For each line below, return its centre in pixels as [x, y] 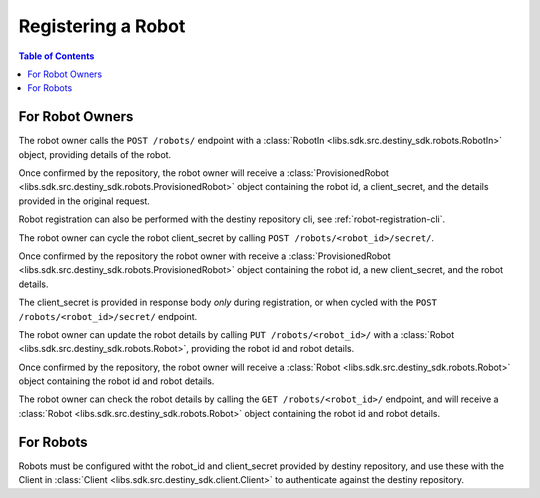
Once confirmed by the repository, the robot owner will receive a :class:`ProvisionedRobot [204, 173]
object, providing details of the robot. [95, 154]
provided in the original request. [84, 201]
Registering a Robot [102, 26]
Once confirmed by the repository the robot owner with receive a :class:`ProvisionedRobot [204, 256]
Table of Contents [56, 56]
